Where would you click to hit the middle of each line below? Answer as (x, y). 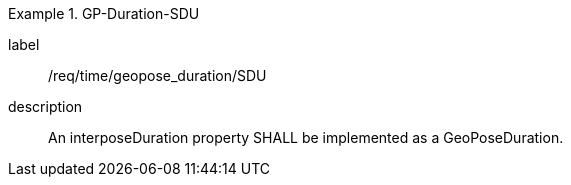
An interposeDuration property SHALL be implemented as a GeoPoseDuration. (306, 137)
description (45, 106)
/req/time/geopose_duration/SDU (157, 75)
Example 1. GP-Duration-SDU (104, 13)
